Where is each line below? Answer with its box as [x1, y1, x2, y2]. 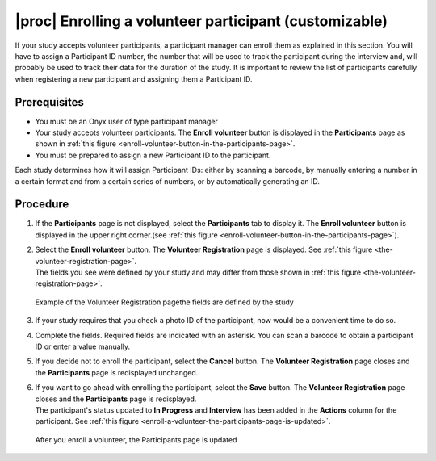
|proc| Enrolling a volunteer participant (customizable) [15, 12, 388, 30]
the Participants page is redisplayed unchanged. [35, 367, 199, 377]
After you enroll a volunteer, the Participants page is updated [35, 434, 237, 444]
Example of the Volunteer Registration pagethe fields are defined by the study [35, 297, 294, 307]
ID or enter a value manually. [35, 342, 131, 351]
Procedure [15, 198, 69, 212]
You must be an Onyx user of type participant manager [35, 116, 218, 126]
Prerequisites [15, 95, 84, 109]
